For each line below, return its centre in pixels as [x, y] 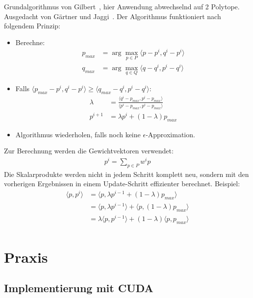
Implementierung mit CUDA [79, 288]
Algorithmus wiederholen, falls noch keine [78, 134]
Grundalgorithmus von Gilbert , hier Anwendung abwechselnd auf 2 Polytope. [122, 6]
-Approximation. [170, 134]
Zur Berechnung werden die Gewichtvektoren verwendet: [89, 151]
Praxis [26, 257]
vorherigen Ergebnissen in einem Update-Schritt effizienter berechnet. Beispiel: [122, 184]
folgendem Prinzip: [32, 26]
